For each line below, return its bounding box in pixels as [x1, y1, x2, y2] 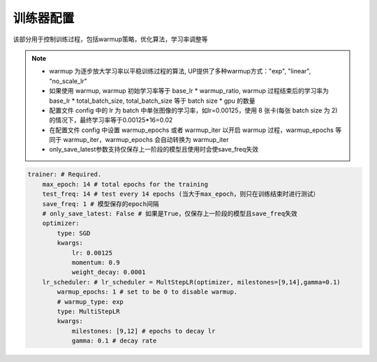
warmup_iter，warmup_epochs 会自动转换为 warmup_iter [63, 136, 230, 144]
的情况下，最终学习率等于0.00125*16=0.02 [49, 116, 173, 124]
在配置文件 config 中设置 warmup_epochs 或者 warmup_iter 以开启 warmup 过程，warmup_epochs [49, 126, 334, 134]
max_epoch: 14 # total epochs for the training [42, 180, 209, 188]
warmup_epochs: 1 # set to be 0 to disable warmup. [57, 288, 238, 296]
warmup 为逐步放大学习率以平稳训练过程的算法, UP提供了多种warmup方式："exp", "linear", [49, 67, 311, 75]
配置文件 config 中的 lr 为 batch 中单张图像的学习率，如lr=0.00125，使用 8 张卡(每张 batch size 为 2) [49, 106, 338, 115]
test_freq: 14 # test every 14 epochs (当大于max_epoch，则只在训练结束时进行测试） [42, 190, 320, 198]
